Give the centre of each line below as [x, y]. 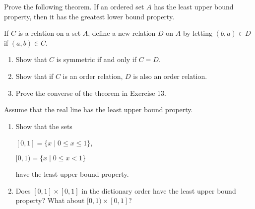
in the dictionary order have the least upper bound [159, 190]
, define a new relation [122, 33]
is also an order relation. [170, 76]
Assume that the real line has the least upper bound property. [98, 109]
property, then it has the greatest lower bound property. [89, 16]
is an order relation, [93, 76]
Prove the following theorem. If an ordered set [74, 6]
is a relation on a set [49, 33]
